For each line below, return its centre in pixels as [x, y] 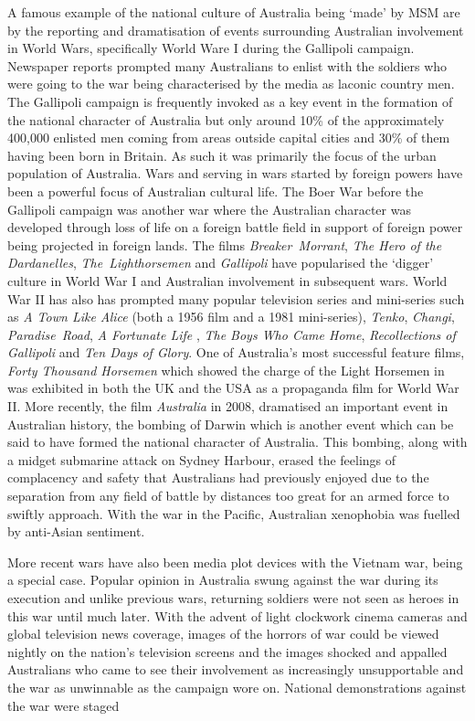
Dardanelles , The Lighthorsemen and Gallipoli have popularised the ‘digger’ [221, 263]
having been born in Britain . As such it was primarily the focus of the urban [222, 155]
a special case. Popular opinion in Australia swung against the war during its [223, 580]
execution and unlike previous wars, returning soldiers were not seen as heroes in [233, 598]
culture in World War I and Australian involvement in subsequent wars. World [227, 280]
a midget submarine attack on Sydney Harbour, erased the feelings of [202, 459]
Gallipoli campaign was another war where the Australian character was [209, 209]
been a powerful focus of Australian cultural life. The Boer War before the [216, 191]
